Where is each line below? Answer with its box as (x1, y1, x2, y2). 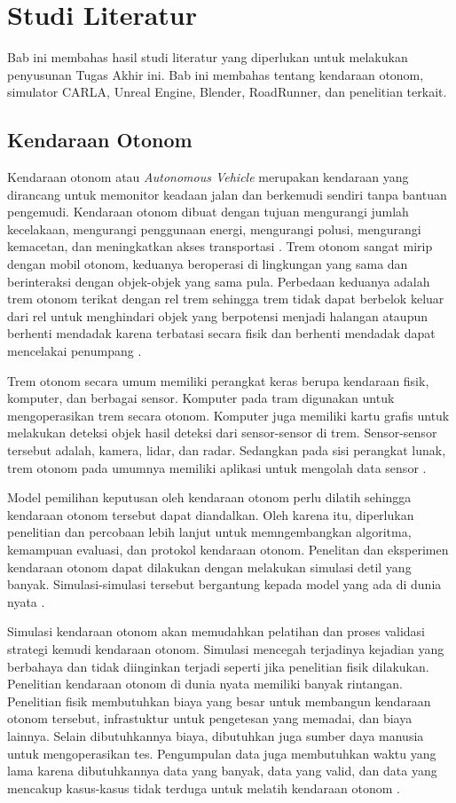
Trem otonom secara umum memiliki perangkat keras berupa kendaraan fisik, (7, 371, 429, 390)
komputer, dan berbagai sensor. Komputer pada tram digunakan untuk (7, 389, 395, 407)
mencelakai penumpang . (7, 342, 142, 360)
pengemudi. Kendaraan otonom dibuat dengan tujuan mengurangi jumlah (7, 202, 409, 221)
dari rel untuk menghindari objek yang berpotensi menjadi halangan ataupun (7, 306, 428, 325)
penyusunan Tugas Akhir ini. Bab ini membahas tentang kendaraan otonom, (7, 65, 424, 83)
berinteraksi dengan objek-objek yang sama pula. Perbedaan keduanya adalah (7, 272, 430, 290)
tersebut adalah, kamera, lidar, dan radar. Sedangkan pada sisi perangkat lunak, (7, 441, 446, 460)
